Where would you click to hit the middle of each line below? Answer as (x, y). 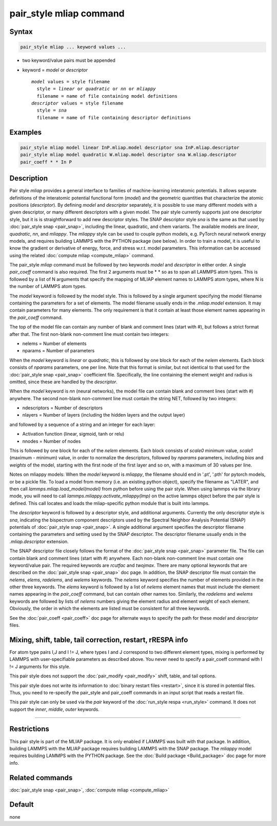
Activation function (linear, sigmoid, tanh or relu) (73, 434)
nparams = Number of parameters (58, 351)
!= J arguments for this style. (40, 667)
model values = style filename (71, 82)
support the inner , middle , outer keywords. (54, 709)
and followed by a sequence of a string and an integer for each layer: (83, 424)
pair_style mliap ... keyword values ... (73, 47)
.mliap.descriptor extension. (39, 541)
